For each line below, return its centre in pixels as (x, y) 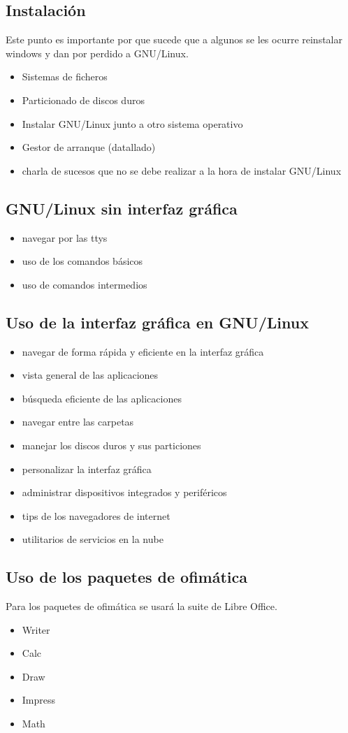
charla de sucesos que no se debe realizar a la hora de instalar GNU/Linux (182, 170)
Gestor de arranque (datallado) (89, 147)
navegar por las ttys (65, 237)
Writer (36, 629)
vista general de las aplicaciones (90, 375)
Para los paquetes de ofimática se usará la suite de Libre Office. (142, 606)
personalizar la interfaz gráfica (87, 469)
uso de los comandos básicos (82, 261)
